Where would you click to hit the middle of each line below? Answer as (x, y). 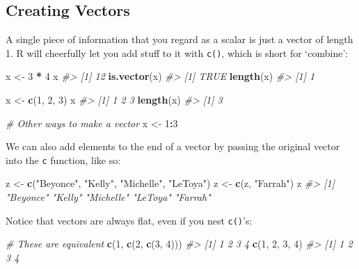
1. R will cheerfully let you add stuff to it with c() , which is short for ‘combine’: (177, 52)
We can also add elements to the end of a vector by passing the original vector (173, 146)
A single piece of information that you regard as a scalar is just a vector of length (179, 39)
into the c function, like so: (63, 160)
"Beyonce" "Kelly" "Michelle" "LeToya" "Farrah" (108, 197)
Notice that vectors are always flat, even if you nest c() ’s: (129, 220)
